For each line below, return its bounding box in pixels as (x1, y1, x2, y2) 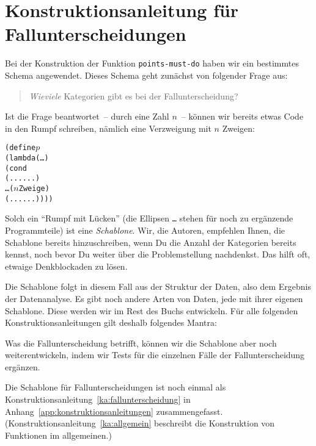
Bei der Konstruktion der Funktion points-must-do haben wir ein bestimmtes (5, 57, 299, 70)
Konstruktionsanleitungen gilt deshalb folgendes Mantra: (5, 316, 217, 329)
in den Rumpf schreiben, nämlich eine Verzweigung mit (5, 121, 211, 134)
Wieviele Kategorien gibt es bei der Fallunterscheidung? (29, 89, 238, 102)
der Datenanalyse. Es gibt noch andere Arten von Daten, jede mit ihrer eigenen (5, 292, 303, 304)
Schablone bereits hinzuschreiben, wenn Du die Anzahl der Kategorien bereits (5, 236, 296, 248)
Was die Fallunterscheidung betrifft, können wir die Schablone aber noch (5, 336, 277, 349)
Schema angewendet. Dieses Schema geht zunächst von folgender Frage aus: (5, 68, 288, 81)
